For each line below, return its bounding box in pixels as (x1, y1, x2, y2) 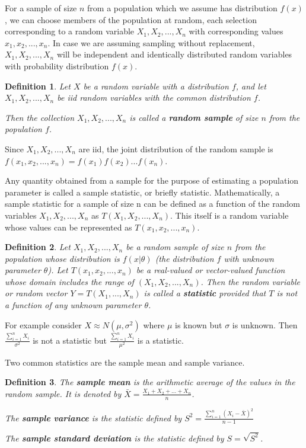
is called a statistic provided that (144, 287, 266, 299)
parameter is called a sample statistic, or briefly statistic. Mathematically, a (5, 185, 280, 198)
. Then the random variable (200, 275, 300, 287)
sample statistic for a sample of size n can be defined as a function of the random (5, 197, 300, 210)
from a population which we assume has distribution (87, 2, 278, 14)
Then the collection (5, 111, 75, 123)
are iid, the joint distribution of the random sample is (78, 142, 273, 155)
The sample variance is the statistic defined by (5, 411, 182, 424)
